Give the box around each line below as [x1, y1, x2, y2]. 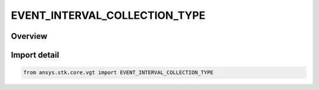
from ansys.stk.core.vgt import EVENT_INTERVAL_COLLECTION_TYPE [23, 69, 214, 76]
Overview [11, 31, 48, 41]
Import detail [11, 50, 59, 60]
